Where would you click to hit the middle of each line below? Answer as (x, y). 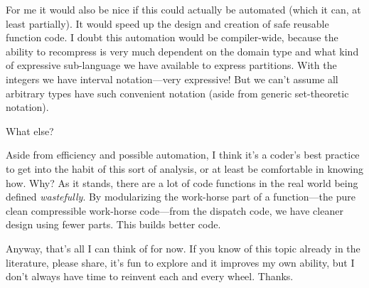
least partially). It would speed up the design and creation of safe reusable (167, 23)
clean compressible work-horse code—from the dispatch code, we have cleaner (175, 210)
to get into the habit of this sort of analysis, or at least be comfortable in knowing (184, 168)
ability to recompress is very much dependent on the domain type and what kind (182, 51)
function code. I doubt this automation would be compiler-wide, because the (172, 37)
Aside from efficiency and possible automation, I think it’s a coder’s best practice (183, 155)
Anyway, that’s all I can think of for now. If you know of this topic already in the (183, 248)
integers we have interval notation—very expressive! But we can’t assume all (172, 79)
